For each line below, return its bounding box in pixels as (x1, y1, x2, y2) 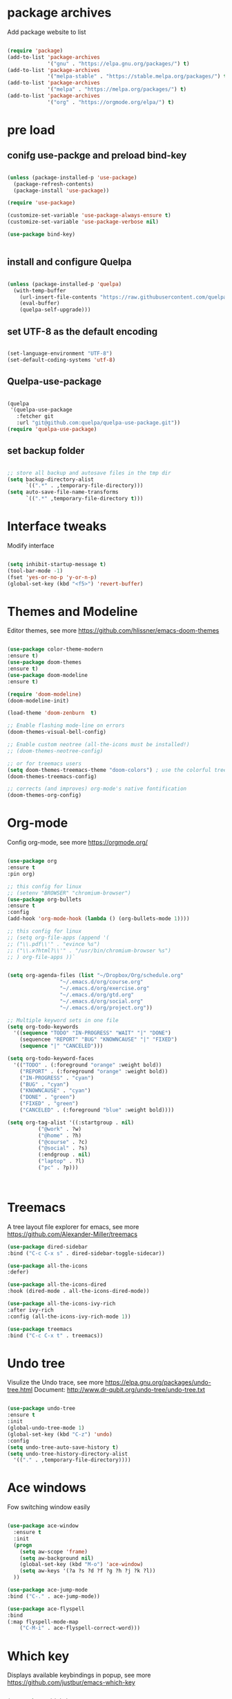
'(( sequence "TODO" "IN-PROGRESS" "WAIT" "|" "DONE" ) (13, 1030, 171, 1037)
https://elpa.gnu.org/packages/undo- (104, 1378, 212, 1387)
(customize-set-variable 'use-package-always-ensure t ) (7, 212, 171, 219)
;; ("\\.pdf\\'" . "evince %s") (7, 940, 100, 947)
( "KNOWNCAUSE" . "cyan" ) (19, 1087, 91, 1094)
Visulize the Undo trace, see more (7, 1378, 104, 1387)
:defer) (7, 1269, 30, 1276)
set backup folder (7, 445, 85, 457)
